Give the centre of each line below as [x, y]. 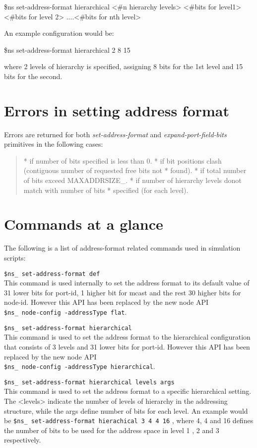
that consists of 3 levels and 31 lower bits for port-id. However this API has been [127, 346]
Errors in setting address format [117, 110]
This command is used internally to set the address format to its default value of [127, 283]
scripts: [15, 257]
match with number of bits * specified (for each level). [106, 190]
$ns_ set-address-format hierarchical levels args [89, 382]
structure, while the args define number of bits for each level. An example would [126, 410]
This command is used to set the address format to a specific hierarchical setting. [128, 391]
